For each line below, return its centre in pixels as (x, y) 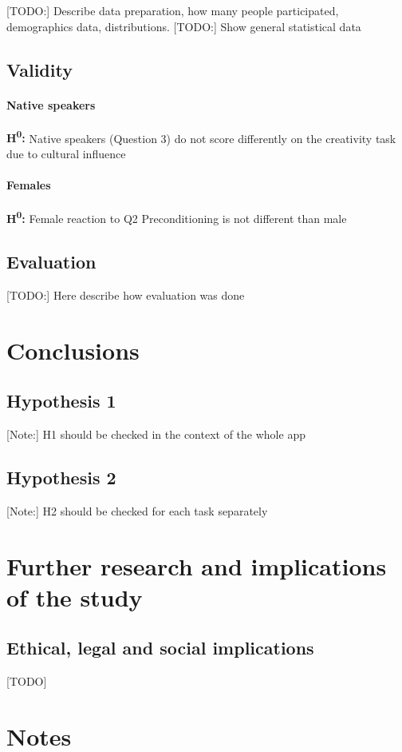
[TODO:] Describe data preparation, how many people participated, (173, 10)
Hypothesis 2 (61, 477)
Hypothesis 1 (61, 401)
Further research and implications (197, 565)
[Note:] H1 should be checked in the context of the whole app (156, 434)
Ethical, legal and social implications (160, 648)
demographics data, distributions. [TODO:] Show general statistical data (184, 26)
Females (29, 185)
